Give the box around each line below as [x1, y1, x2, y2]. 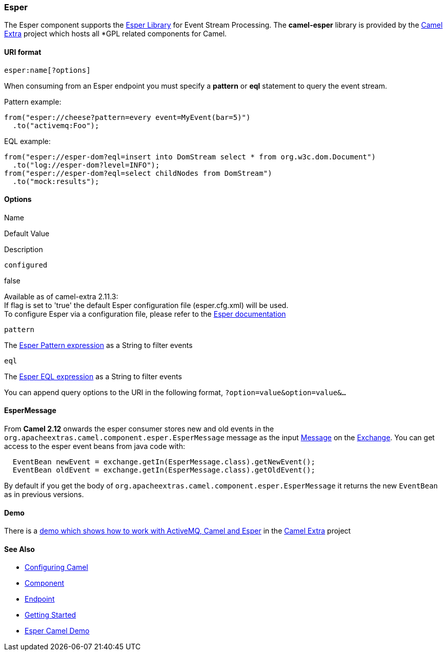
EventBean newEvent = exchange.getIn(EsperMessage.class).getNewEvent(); [12, 458, 315, 466]
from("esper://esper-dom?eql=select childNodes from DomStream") [4, 169, 272, 177]
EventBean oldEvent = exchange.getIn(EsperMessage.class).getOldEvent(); [12, 466, 315, 475]
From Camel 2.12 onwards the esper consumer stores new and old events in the [4, 424, 274, 434]
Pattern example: [4, 97, 62, 106]
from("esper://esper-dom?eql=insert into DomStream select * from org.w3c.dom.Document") [4, 152, 376, 161]
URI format [4, 47, 42, 56]
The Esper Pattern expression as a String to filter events [4, 340, 193, 350]
